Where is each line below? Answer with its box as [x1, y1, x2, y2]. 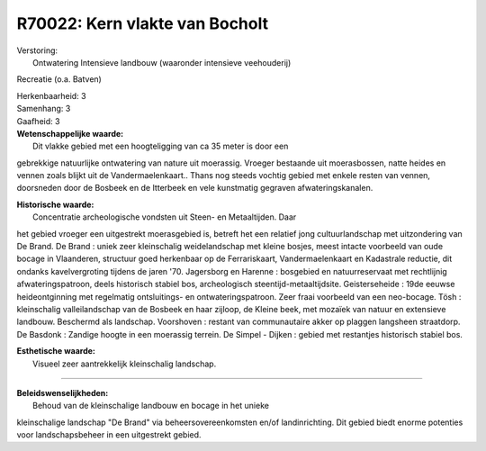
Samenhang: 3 [16, 104, 71, 114]
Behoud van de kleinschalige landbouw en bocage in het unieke [32, 401, 270, 411]
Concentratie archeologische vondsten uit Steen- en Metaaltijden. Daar [32, 212, 297, 222]
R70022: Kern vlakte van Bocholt [16, 14, 269, 33]
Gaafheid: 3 [16, 115, 60, 126]
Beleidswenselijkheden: [16, 387, 109, 398]
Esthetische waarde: [16, 346, 96, 356]
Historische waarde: [16, 199, 94, 210]
